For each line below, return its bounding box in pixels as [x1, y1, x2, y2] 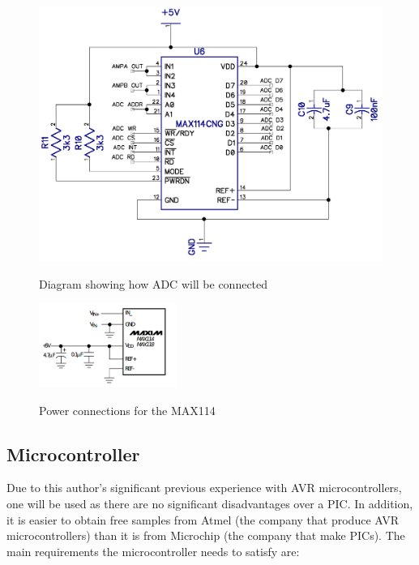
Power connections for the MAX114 [39, 401, 216, 418]
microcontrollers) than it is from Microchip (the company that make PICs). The [6, 527, 405, 544]
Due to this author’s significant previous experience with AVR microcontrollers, [6, 479, 402, 496]
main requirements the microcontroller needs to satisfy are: [6, 542, 300, 559]
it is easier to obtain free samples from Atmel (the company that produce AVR [6, 511, 400, 528]
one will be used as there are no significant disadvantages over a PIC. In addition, [6, 494, 413, 511]
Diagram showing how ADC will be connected [39, 275, 268, 292]
